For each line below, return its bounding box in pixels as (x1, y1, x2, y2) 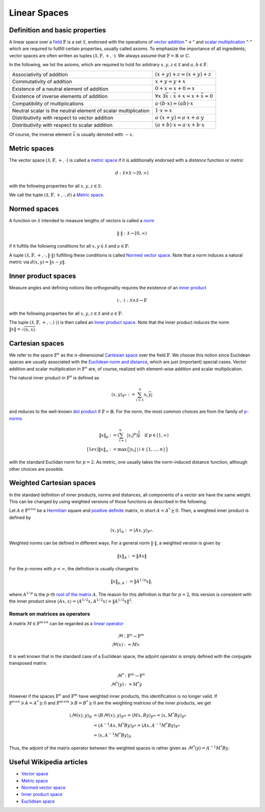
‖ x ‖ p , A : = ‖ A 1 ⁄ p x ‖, (110, 578, 153, 585)
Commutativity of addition (12, 78, 72, 85)
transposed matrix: (9, 660, 48, 666)
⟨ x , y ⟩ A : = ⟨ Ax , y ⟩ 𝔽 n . (110, 527, 154, 534)
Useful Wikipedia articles (9, 758, 88, 766)
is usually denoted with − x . (76, 131, 134, 137)
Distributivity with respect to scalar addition (12, 122, 113, 128)
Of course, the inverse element (9, 131, 72, 137)
